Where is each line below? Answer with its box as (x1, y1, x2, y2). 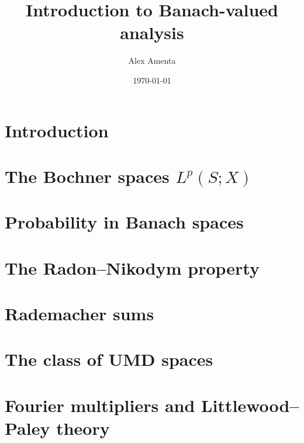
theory (56, 416, 110, 439)
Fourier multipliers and (5, 393, 195, 417)
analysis (120, 20, 184, 44)
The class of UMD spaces (5, 347, 213, 371)
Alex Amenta (128, 54, 176, 67)
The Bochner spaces (5, 164, 170, 188)
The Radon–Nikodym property (5, 255, 260, 279)
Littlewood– (201, 393, 299, 417)
